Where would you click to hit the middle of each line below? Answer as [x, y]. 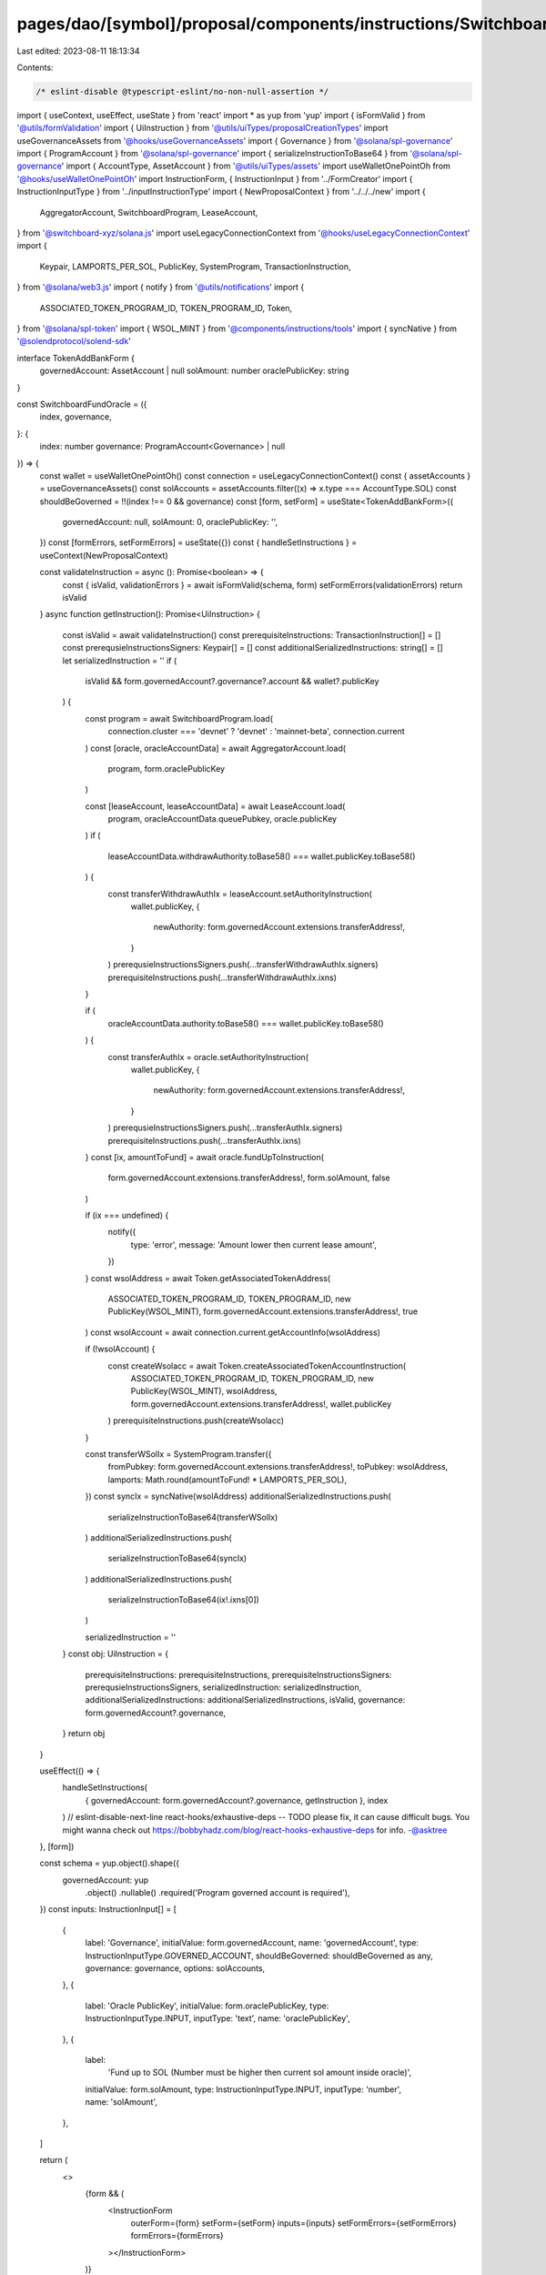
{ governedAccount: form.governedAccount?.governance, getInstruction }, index [237, 1800]
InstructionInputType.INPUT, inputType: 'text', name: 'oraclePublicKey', [217, 2018]
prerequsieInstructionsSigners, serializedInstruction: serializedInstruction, [223, 1687]
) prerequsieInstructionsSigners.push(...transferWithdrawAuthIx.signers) [243, 965]
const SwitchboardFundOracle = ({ [82, 404]
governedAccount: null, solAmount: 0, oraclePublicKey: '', [170, 522]
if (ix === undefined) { [127, 1216]
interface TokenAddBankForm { [76, 358]
